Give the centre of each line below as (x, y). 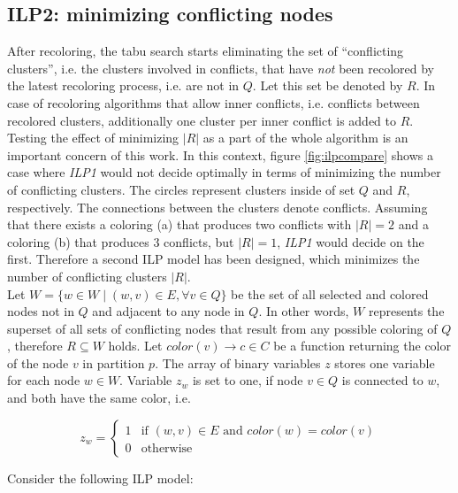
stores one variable (385, 362)
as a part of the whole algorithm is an (305, 138)
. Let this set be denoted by (328, 85)
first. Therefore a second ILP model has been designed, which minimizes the (214, 259)
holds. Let (135, 346)
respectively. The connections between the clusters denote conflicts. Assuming (218, 207)
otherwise (167, 448)
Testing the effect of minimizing (93, 138)
